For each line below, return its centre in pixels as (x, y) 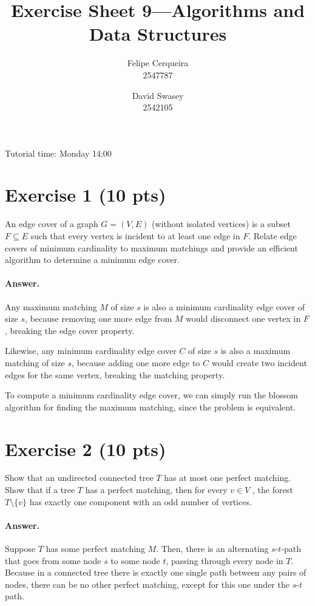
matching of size (35, 362)
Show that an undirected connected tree (79, 478)
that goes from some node (53, 560)
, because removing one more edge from (99, 318)
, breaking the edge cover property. (70, 330)
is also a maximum (256, 351)
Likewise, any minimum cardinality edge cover (91, 351)
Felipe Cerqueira (158, 63)
